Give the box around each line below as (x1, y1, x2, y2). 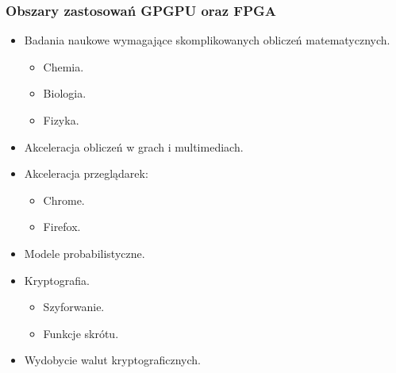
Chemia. (43, 58, 84, 75)
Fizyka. (43, 112, 79, 128)
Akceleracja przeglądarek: (24, 165, 148, 182)
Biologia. (43, 85, 87, 102)
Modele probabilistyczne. (24, 244, 145, 261)
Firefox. (43, 218, 81, 235)
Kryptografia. (24, 271, 90, 288)
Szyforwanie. (43, 298, 105, 315)
